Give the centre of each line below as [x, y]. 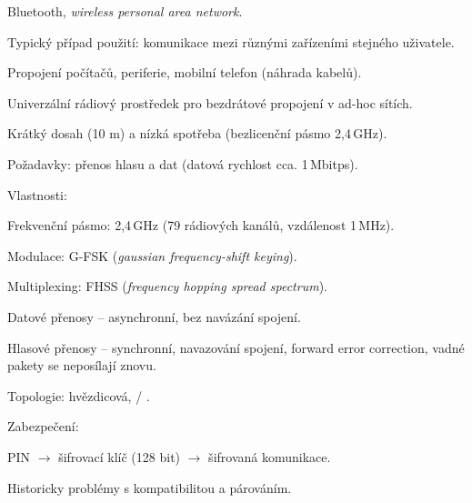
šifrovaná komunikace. [270, 456]
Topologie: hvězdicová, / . [79, 395]
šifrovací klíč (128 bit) [120, 456]
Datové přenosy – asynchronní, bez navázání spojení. [154, 316]
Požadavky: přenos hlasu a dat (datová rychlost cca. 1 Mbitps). [183, 163]
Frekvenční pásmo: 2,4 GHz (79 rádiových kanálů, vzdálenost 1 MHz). [201, 225]
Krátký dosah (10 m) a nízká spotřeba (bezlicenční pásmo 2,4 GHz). [197, 133]
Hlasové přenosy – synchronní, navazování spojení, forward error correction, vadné [236, 347]
